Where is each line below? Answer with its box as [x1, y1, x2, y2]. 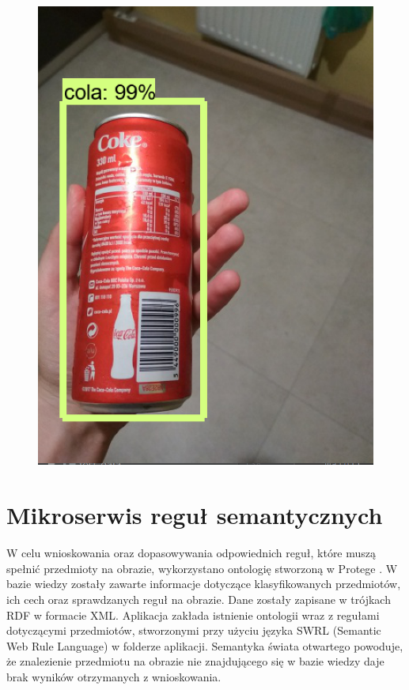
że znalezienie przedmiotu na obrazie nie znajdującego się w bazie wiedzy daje [6, 653, 384, 669]
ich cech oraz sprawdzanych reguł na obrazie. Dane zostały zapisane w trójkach [6, 590, 391, 607]
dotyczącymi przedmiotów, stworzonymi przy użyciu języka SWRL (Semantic [6, 622, 381, 639]
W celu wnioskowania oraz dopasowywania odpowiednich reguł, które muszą [6, 545, 377, 561]
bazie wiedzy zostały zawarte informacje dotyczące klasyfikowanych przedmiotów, [6, 575, 401, 592]
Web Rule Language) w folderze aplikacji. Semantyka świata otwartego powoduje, [6, 637, 403, 654]
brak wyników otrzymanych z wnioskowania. [6, 668, 222, 684]
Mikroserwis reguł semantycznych [6, 499, 383, 531]
